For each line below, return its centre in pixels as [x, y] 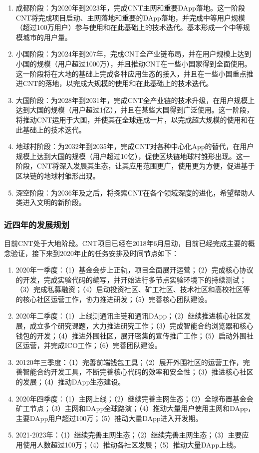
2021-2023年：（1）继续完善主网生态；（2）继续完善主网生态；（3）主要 [129, 435]
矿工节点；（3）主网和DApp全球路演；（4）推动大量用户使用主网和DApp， [135, 408]
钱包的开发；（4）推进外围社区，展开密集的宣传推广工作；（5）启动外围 [131, 335]
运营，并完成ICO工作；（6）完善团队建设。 [92, 345]
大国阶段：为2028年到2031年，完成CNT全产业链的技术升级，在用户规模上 [135, 100]
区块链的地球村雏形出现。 [58, 175]
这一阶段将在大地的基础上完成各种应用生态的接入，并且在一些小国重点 [131, 73]
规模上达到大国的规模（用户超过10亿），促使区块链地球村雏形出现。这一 [133, 156]
